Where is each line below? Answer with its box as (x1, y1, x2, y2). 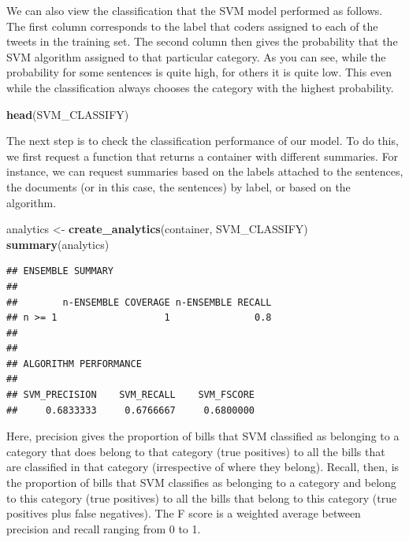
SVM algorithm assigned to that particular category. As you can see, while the (6, 48, 386, 65)
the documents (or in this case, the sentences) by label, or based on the (6, 178, 351, 195)
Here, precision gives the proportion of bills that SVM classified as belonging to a (6, 428, 400, 444)
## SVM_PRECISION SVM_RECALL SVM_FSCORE (6, 389, 255, 401)
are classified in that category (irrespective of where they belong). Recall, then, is (6, 458, 400, 475)
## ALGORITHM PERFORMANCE (6, 358, 142, 369)
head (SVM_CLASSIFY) (6, 106, 129, 122)
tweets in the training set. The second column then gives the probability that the (6, 33, 398, 50)
